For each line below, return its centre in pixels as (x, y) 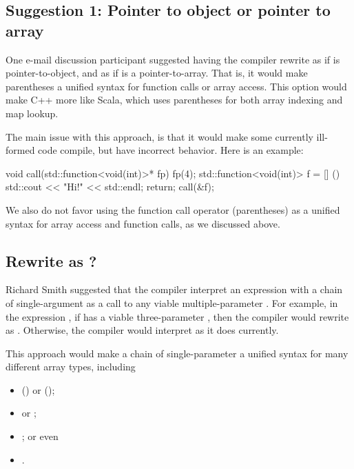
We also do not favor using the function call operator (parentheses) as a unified (173, 209)
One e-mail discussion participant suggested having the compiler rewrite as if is (173, 59)
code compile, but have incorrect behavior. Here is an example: (171, 150)
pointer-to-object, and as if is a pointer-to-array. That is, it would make (157, 73)
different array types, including (71, 367)
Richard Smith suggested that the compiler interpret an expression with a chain (174, 289)
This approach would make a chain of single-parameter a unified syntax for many (177, 353)
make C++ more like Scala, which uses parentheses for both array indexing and (174, 100)
